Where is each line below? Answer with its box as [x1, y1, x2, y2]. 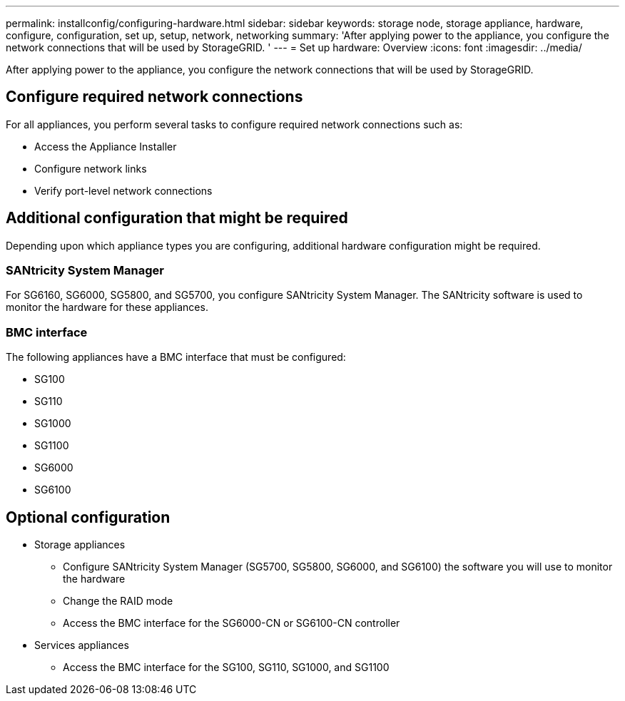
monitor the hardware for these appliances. [6, 301, 208, 314]
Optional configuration [6, 508, 171, 526]
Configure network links [34, 162, 147, 175]
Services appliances [34, 639, 129, 652]
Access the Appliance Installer [34, 140, 177, 153]
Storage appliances [34, 538, 126, 551]
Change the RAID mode [63, 595, 173, 608]
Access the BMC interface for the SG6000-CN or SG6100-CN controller [63, 617, 400, 630]
